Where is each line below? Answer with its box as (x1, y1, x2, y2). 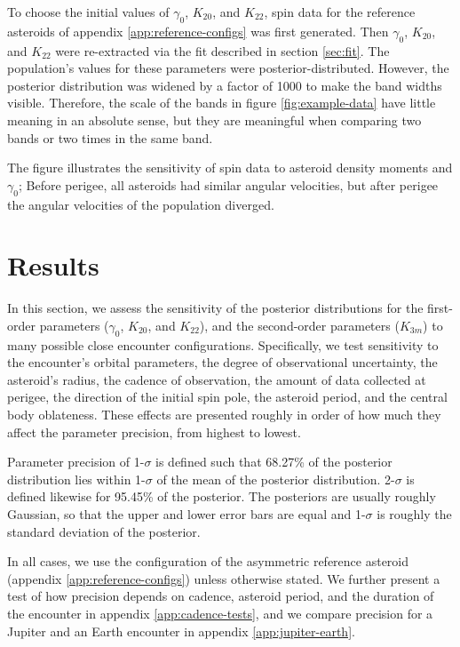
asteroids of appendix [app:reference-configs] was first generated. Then (7, 21, 389, 40)
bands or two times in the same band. (7, 128, 213, 147)
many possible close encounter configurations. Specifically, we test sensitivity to (7, 335, 439, 354)
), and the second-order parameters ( (199, 316, 400, 334)
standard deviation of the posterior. (7, 522, 201, 540)
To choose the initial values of (7, 3, 170, 20)
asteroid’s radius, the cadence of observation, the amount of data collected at (7, 370, 426, 388)
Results (7, 247, 99, 284)
